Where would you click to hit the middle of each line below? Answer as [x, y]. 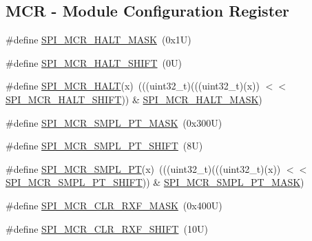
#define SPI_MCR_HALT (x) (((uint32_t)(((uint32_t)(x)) [133, 86]
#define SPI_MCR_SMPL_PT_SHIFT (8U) [104, 146]
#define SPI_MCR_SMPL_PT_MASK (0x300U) [114, 122]
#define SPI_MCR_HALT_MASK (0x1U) [98, 40]
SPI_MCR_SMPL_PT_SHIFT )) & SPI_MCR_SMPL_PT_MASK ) [155, 182]
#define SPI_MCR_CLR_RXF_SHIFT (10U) [107, 228]
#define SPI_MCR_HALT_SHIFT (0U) [94, 62]
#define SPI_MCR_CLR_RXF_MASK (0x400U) [114, 205]
